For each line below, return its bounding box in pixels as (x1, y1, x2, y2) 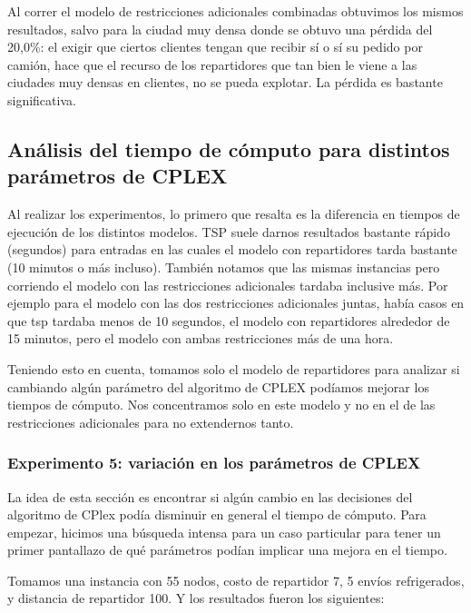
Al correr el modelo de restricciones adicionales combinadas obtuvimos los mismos (7, 2, 464, 20)
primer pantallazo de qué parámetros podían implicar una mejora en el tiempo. (7, 540, 447, 559)
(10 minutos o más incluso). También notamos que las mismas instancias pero (7, 257, 440, 276)
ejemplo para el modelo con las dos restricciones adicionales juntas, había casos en (7, 293, 465, 312)
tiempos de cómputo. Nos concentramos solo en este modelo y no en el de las (7, 395, 436, 414)
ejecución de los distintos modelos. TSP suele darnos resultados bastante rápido (7, 222, 450, 241)
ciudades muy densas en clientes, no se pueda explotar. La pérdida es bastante (7, 73, 443, 92)
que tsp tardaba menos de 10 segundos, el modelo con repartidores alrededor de (7, 311, 450, 330)
